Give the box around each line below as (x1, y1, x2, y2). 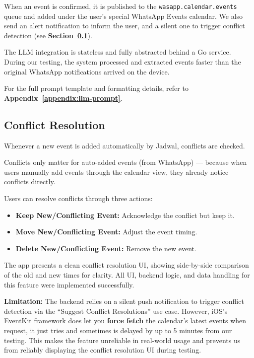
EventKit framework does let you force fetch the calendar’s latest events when (4, 315, 247, 326)
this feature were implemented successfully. (4, 279, 134, 289)
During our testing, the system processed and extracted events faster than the (4, 57, 241, 67)
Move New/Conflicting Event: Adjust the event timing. (15, 226, 197, 237)
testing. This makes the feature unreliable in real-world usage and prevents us (4, 335, 241, 345)
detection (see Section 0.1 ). (4, 30, 92, 40)
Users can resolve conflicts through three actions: (4, 193, 153, 203)
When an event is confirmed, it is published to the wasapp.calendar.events (4, 1, 237, 11)
